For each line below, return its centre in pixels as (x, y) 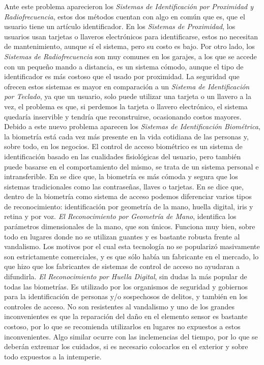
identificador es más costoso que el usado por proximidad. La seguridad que (122, 76)
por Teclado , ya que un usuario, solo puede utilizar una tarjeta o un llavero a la (128, 96)
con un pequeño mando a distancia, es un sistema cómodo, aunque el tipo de (124, 66)
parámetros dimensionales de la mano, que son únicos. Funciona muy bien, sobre (130, 226)
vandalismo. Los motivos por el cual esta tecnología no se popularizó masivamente (132, 246)
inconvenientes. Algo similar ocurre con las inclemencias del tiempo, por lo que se (131, 336)
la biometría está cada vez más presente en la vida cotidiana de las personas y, (126, 136)
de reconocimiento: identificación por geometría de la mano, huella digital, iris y (129, 206)
